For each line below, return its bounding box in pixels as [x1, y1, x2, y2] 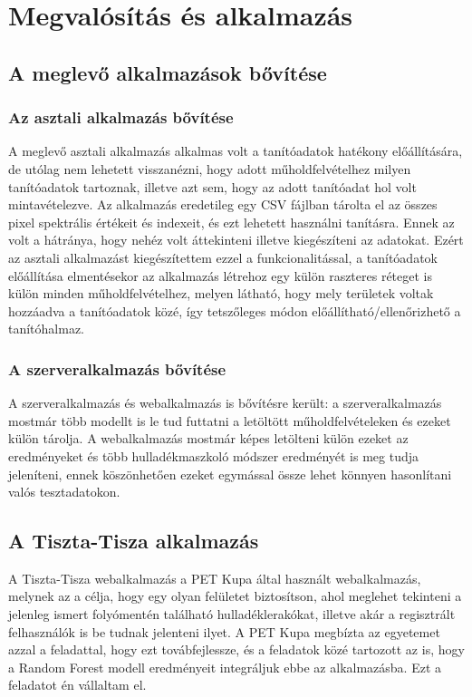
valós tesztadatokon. [8, 482, 120, 501]
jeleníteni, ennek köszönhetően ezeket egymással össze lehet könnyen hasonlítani [8, 464, 452, 483]
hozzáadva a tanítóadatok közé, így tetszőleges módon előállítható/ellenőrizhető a [8, 301, 461, 320]
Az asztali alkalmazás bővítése [8, 106, 234, 129]
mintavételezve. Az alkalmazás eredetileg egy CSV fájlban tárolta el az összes [8, 195, 438, 214]
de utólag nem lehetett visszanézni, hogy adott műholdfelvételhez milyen [8, 159, 411, 178]
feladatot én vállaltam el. [8, 675, 147, 694]
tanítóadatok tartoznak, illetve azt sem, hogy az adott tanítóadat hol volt [8, 177, 417, 196]
